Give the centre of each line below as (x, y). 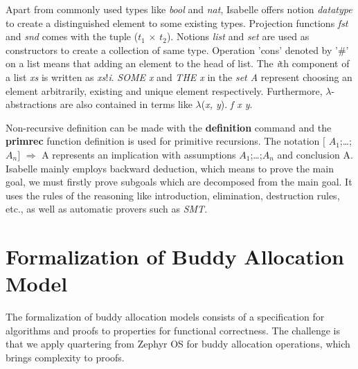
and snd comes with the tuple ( (72, 36)
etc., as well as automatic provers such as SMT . (107, 209)
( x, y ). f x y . (227, 104)
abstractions (32, 104)
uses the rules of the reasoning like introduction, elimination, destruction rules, (173, 195)
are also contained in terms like (126, 104)
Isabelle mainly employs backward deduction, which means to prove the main (170, 168)
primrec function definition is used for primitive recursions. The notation (163, 141)
